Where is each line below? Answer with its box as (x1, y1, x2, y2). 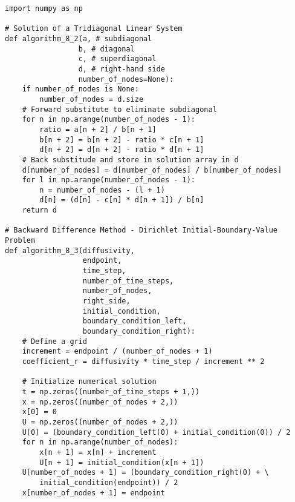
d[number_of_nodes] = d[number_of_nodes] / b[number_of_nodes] (22, 165, 282, 174)
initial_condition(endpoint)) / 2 (39, 478, 178, 487)
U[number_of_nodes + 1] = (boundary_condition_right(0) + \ (22, 468, 269, 477)
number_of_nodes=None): (78, 74, 174, 84)
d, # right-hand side (78, 64, 165, 73)
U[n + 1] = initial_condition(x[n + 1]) (39, 458, 204, 467)
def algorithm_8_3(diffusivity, (5, 246, 135, 255)
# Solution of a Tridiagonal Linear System (5, 24, 183, 33)
